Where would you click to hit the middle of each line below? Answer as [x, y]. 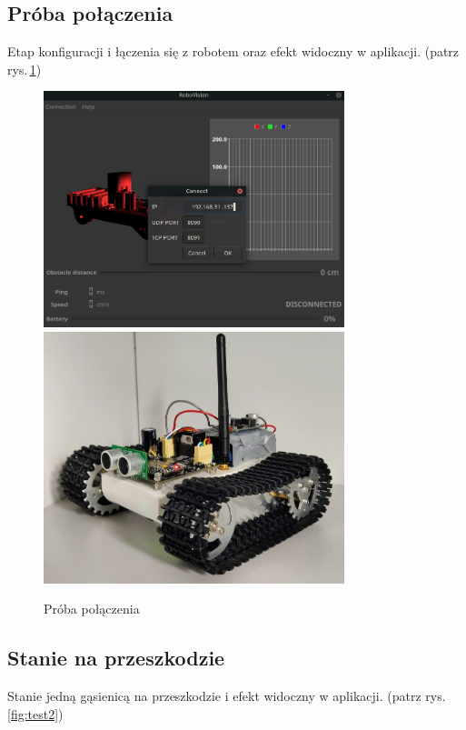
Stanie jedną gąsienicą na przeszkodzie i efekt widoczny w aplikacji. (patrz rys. [227, 696]
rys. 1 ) [25, 69]
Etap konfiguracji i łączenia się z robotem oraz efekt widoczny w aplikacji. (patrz [233, 51]
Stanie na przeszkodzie [116, 658]
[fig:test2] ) [35, 713]
